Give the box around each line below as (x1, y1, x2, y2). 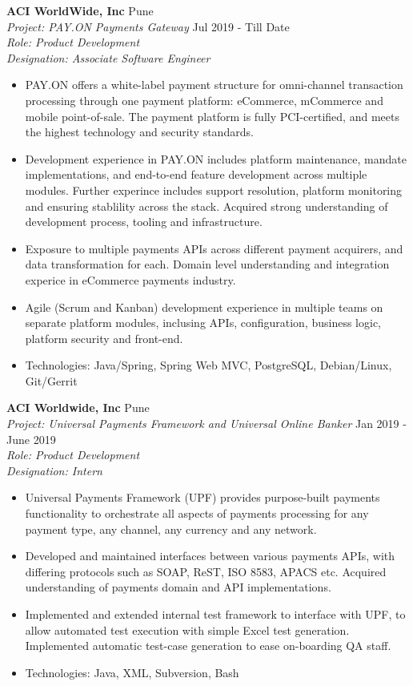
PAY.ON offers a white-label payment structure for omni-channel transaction (25, 76, 403, 93)
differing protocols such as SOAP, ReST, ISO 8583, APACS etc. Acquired (25, 563, 387, 579)
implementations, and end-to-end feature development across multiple (25, 166, 367, 183)
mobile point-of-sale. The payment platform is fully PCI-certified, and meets (25, 107, 399, 124)
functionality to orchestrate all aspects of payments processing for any (25, 505, 369, 522)
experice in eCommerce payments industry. (25, 271, 236, 288)
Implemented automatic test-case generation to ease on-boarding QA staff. (25, 637, 391, 654)
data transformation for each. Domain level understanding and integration (25, 256, 390, 272)
